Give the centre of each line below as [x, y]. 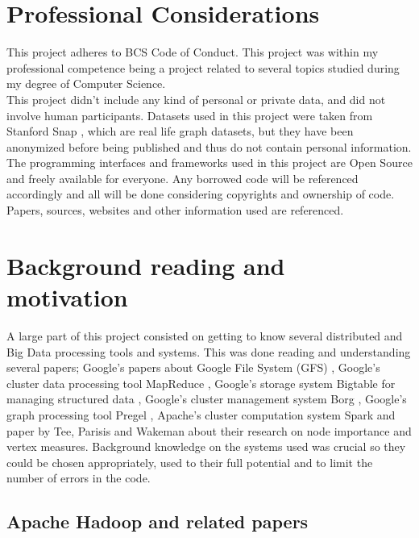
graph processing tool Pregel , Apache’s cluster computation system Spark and [201, 414]
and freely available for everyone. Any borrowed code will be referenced [183, 178]
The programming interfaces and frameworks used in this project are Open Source [209, 163]
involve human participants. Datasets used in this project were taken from [190, 115]
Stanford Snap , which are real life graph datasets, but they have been [180, 131]
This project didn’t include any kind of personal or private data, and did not [196, 99]
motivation [67, 297]
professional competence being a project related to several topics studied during [203, 67]
